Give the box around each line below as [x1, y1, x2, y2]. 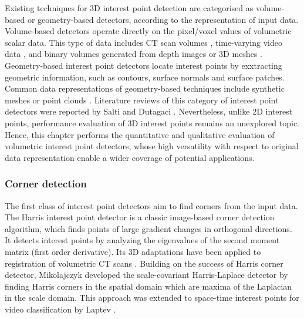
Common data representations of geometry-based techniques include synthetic [5, 82, 285, 95]
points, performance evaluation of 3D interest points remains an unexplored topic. [5, 116, 300, 129]
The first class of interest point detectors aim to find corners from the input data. [5, 199, 298, 211]
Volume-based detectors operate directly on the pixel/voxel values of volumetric [5, 25, 292, 37]
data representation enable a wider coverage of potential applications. [5, 151, 255, 163]
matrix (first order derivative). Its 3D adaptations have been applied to [5, 245, 261, 257]
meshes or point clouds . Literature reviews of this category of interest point [5, 93, 279, 106]
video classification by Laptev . [5, 303, 116, 315]
